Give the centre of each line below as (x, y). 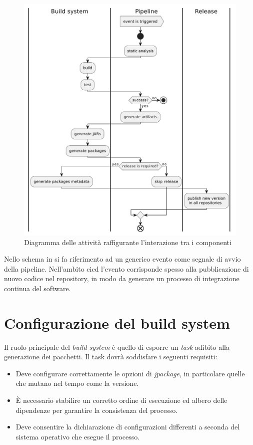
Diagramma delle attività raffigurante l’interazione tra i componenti (128, 242)
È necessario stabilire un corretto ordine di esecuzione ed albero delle (121, 400)
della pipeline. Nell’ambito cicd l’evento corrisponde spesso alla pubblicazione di (126, 268)
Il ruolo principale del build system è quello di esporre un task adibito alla (117, 347)
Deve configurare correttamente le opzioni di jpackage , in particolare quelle (130, 373)
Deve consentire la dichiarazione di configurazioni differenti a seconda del (128, 427)
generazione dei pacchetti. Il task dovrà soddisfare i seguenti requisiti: (111, 357)
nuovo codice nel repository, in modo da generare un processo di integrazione (122, 278)
